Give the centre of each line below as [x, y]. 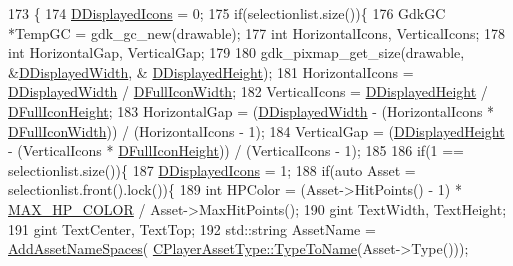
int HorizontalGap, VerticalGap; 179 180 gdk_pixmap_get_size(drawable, [236, 52]
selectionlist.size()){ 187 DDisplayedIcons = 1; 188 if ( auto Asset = [212, 169]
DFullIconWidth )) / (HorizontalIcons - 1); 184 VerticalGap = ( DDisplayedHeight [256, 130]
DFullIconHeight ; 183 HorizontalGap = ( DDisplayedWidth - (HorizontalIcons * [251, 110]
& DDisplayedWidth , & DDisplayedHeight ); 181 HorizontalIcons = [211, 71]
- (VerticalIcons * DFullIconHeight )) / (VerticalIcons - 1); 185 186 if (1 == [236, 150]
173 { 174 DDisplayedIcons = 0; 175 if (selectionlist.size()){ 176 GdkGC [227, 13]
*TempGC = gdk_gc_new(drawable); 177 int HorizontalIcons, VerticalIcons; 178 [256, 32]
